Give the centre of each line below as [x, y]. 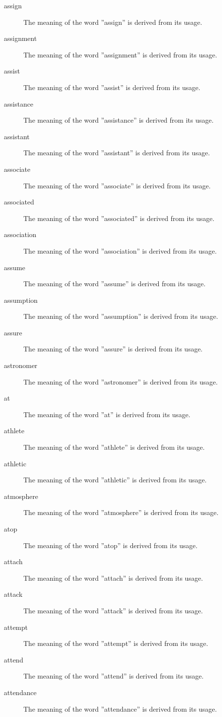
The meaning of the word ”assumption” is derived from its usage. [121, 316]
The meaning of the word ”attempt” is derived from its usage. [116, 643]
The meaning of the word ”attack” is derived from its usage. [113, 610]
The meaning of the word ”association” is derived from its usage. [120, 250]
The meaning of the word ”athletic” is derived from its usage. [115, 480]
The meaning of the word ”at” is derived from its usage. [107, 414]
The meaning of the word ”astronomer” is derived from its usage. [121, 381]
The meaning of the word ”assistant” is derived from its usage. [117, 153]
